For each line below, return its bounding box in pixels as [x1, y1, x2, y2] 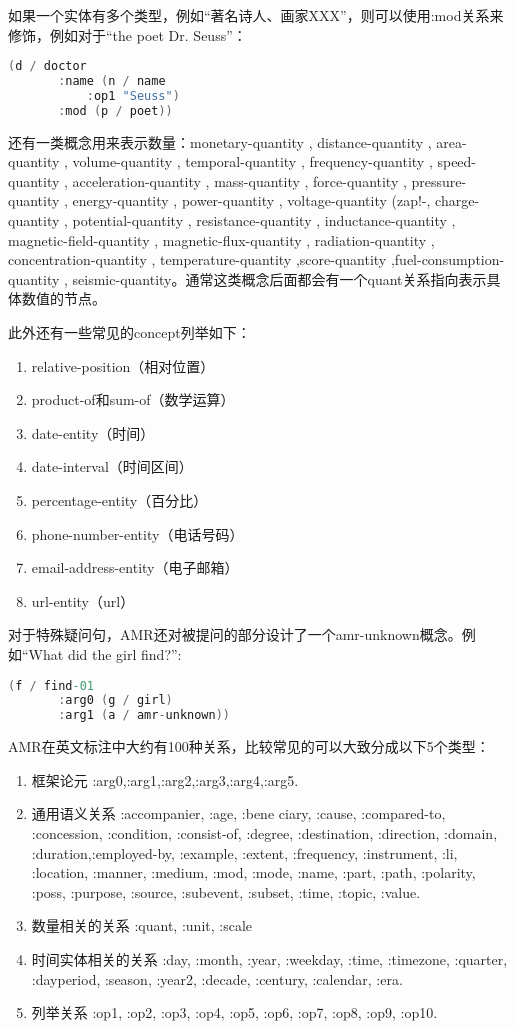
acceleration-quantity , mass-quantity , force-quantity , [72, 170, 407, 191]
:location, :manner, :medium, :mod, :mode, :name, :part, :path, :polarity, [31, 862, 476, 883]
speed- [437, 151, 477, 172]
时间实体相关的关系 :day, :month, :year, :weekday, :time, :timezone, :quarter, [31, 948, 508, 969]
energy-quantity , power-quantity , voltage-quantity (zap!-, [72, 190, 431, 211]
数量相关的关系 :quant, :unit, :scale [31, 915, 253, 936]
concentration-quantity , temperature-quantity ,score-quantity [8, 249, 387, 270]
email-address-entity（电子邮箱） [31, 557, 239, 578]
